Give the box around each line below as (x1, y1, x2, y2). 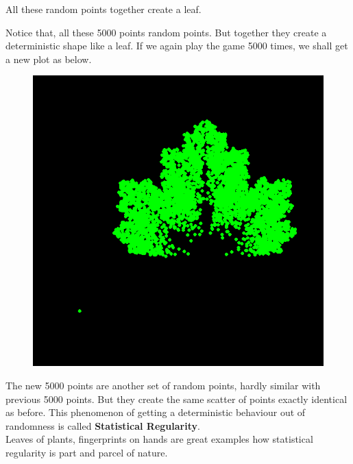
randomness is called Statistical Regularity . (5, 418, 200, 432)
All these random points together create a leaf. (5, 2, 202, 16)
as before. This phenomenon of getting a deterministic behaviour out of (5, 405, 306, 419)
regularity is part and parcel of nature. (5, 445, 168, 459)
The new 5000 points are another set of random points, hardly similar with (5, 378, 321, 392)
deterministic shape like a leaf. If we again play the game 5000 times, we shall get (5, 38, 348, 53)
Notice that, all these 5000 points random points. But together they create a (5, 25, 327, 39)
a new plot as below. (5, 51, 92, 66)
